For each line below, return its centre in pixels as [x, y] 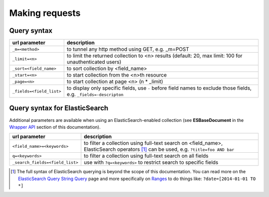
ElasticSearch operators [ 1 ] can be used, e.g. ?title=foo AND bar [159, 149]
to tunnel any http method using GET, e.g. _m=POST [128, 49]
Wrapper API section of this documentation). [55, 127]
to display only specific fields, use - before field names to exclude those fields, [159, 88]
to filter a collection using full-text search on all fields [146, 156]
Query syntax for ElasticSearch [59, 108]
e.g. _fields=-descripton [95, 95]
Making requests [45, 13]
